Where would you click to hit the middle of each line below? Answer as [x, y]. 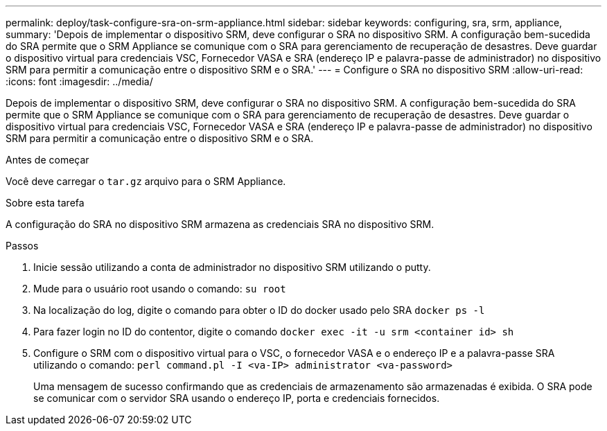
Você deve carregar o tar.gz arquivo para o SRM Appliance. [146, 181]
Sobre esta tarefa [45, 203]
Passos [22, 246]
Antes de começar [47, 160]
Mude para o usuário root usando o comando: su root [160, 289]
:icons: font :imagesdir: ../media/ [79, 81]
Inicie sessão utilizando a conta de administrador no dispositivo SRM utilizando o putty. [232, 267]
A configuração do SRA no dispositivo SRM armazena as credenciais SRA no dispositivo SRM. [220, 224]
